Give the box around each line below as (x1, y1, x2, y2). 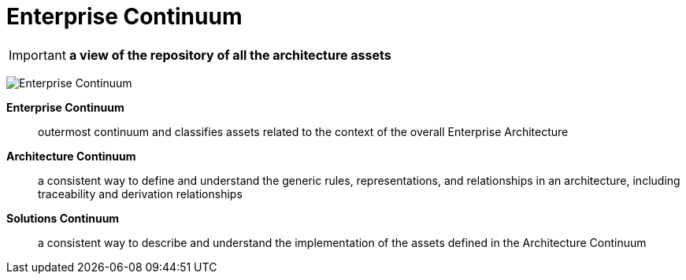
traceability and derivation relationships (38, 186, 243, 201)
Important (9, 46, 66, 63)
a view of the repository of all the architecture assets (69, 46, 391, 63)
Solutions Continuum (6, 211, 120, 225)
